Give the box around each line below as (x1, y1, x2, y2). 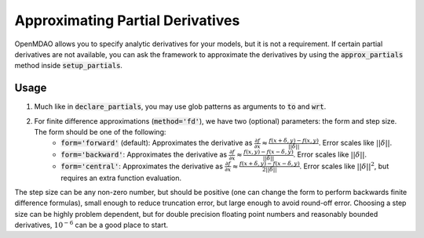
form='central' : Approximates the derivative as (60, 161, 224, 171)
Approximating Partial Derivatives (14, 12, 240, 29)
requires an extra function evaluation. (60, 173, 182, 182)
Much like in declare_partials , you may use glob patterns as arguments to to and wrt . (34, 102, 327, 111)
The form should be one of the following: (34, 128, 166, 137)
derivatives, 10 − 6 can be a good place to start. (14, 219, 169, 230)
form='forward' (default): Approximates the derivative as (60, 138, 253, 148)
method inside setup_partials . (14, 61, 123, 70)
